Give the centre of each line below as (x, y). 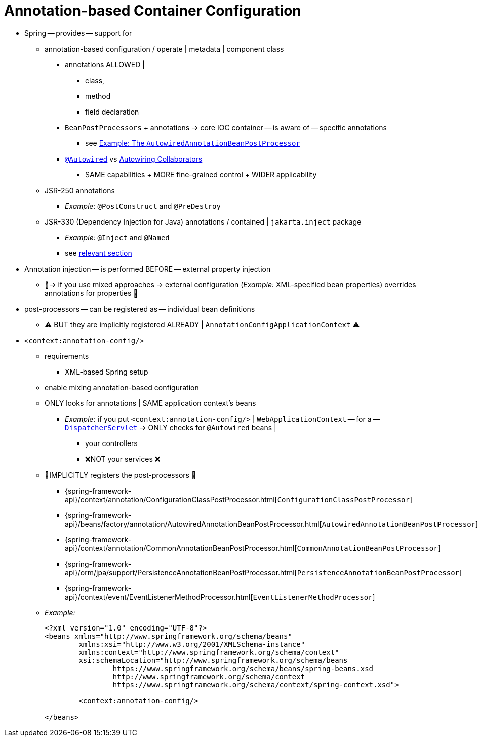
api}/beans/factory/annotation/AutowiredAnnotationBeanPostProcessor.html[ (193, 524)
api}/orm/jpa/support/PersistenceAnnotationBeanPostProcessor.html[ (181, 572)
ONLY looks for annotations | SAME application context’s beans (150, 403)
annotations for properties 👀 (91, 293)
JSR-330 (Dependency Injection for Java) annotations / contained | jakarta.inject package (203, 221)
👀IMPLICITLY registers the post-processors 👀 (121, 475)
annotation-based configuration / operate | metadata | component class (164, 49)
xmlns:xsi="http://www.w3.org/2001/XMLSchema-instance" (192, 644)
